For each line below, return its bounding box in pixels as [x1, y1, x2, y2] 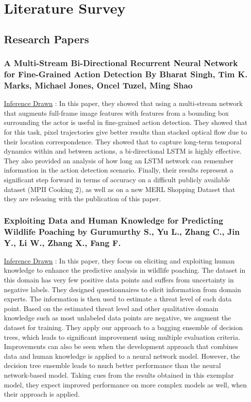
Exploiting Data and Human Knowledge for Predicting [4, 214, 223, 226]
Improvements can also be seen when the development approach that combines [4, 341, 238, 351]
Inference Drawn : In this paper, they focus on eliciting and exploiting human [4, 255, 235, 265]
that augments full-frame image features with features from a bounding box [4, 107, 229, 118]
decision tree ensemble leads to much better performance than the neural [4, 360, 221, 370]
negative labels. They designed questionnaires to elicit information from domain [4, 284, 241, 294]
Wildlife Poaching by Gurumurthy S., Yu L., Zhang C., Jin [4, 225, 240, 237]
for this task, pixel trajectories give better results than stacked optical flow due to [4, 127, 247, 137]
